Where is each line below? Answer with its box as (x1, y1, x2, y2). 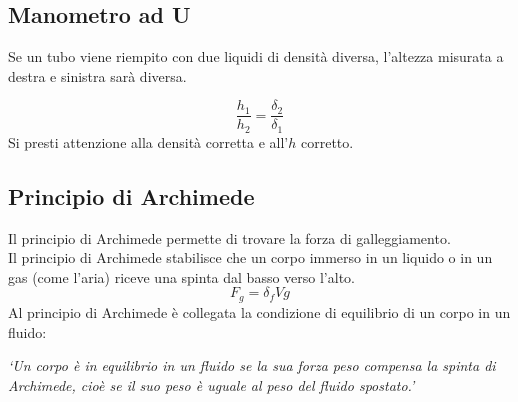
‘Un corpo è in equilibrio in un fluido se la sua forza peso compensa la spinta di (8, 355, 496, 376)
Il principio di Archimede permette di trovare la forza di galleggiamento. (8, 227, 451, 248)
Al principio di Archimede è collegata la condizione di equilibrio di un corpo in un (8, 301, 511, 322)
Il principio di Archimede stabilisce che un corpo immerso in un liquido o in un (8, 247, 493, 268)
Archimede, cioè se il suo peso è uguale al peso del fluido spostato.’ (8, 374, 415, 395)
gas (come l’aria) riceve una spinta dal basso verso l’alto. (8, 266, 355, 287)
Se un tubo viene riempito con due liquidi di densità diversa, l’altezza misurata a (8, 46, 504, 67)
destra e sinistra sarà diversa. (8, 65, 187, 86)
